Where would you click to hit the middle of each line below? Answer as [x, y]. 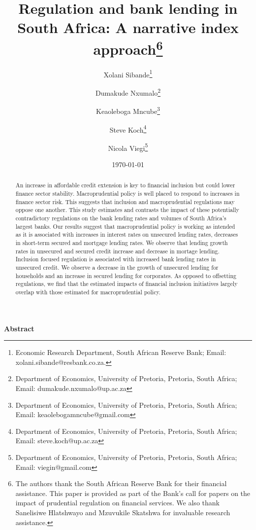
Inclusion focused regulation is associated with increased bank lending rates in [116, 259]
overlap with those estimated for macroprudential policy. [88, 292]
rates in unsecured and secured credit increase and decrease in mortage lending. [117, 251]
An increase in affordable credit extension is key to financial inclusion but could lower [125, 185]
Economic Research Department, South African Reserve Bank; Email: [121, 352]
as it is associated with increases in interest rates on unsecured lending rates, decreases [127, 234]
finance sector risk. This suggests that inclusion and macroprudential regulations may [125, 201]
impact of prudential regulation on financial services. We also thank [117, 503]
